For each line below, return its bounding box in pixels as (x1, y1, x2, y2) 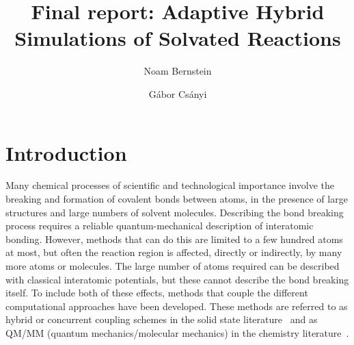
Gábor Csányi (148, 86, 207, 101)
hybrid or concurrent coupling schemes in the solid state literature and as (5, 312, 318, 327)
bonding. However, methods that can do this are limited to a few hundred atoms (5, 231, 343, 246)
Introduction (5, 138, 127, 166)
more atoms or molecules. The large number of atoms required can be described (5, 259, 340, 272)
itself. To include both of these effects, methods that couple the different (5, 285, 308, 300)
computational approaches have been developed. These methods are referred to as (5, 298, 348, 313)
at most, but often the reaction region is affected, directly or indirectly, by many (5, 245, 342, 259)
